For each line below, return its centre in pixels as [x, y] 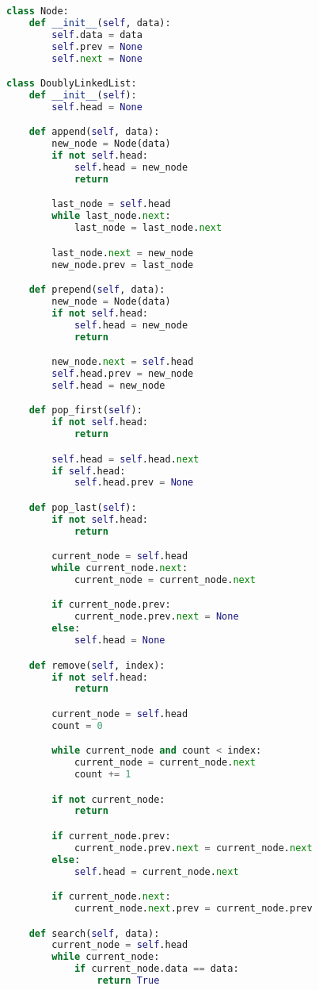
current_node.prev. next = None [156, 617]
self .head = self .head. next [125, 459]
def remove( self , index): [97, 665]
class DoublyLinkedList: [72, 84]
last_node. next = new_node [123, 253]
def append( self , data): [94, 132]
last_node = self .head [111, 204]
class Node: [38, 11]
